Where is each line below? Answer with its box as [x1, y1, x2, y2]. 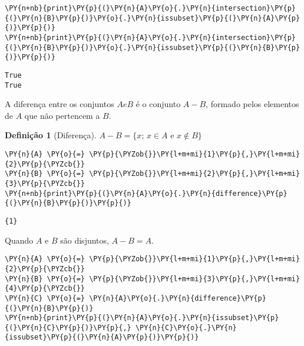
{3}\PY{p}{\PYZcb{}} [5, 179, 85, 188]
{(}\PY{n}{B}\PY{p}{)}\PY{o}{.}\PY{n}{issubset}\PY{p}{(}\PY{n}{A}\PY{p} [5, 14, 300, 22]
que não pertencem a [24, 109, 100, 121]
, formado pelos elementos [206, 98, 299, 110]
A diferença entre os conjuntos [5, 98, 114, 110]
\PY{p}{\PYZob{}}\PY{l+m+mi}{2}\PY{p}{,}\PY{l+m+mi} [89, 169, 300, 178]
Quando [5, 234, 34, 246]
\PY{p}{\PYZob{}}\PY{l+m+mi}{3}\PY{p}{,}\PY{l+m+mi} [89, 274, 300, 283]
